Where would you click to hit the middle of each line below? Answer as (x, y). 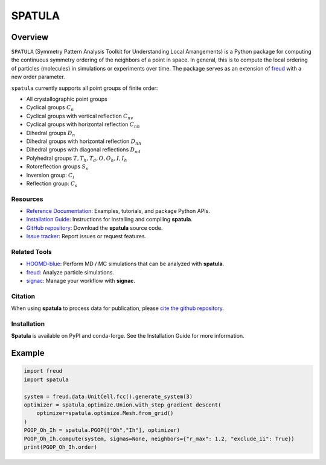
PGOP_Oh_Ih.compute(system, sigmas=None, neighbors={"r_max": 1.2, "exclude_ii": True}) (159, 438)
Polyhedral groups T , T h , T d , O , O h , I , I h (77, 159)
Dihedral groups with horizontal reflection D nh (84, 142)
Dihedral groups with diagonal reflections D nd (84, 150)
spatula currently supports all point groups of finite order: (85, 88)
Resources (27, 199)
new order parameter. (38, 77)
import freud (43, 371)
